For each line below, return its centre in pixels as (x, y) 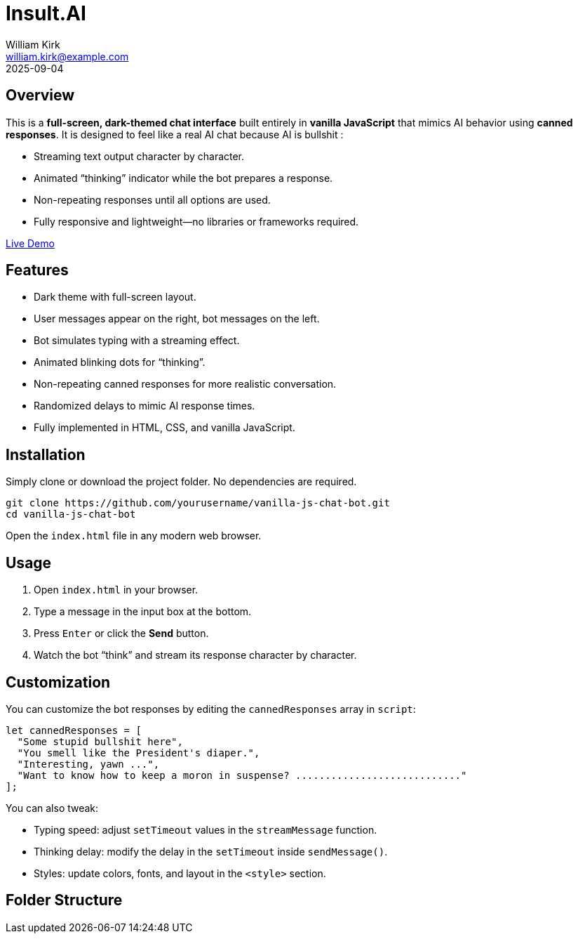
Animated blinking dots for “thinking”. (120, 362)
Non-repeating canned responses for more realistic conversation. (185, 384)
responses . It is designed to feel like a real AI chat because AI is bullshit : (175, 134)
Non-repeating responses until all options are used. (152, 199)
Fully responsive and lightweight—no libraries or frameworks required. (196, 221)
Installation (46, 454)
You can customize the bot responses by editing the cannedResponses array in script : (211, 709)
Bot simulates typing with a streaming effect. (137, 341)
